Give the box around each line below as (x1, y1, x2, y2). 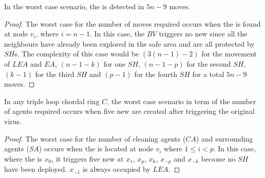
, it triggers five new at (51, 153, 124, 164)
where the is (4, 153, 42, 164)
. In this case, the (89, 28, 145, 39)
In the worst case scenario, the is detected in (4, 1, 144, 11)
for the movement (201, 48, 257, 59)
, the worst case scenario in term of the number (107, 95, 256, 106)
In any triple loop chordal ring (4, 95, 100, 106)
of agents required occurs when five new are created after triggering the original (4, 106, 255, 116)
